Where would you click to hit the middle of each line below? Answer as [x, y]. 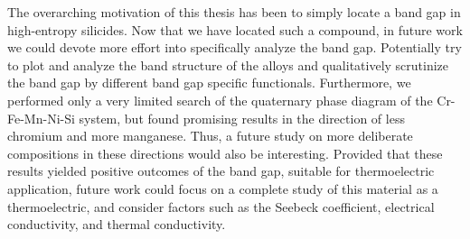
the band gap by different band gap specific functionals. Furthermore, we [209, 83]
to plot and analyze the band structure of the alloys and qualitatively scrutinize [228, 64]
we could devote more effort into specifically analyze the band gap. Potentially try [235, 47]
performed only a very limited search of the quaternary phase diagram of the [220, 100]
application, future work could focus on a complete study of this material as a [223, 188]
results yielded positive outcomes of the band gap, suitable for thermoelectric [221, 171]
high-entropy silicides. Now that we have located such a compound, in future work [235, 29]
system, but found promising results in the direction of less [242, 118]
